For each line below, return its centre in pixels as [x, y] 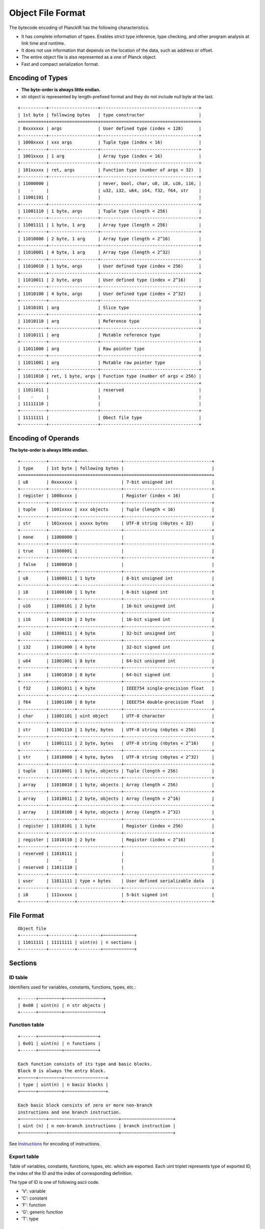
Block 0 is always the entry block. [62, 1071]
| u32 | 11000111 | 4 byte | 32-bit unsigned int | [116, 633]
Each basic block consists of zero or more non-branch [85, 1105]
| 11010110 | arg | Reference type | [110, 321]
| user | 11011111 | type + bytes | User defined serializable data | [116, 881]
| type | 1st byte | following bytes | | [116, 468]
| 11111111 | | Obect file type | [110, 417]
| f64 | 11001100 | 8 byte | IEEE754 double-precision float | [116, 702]
